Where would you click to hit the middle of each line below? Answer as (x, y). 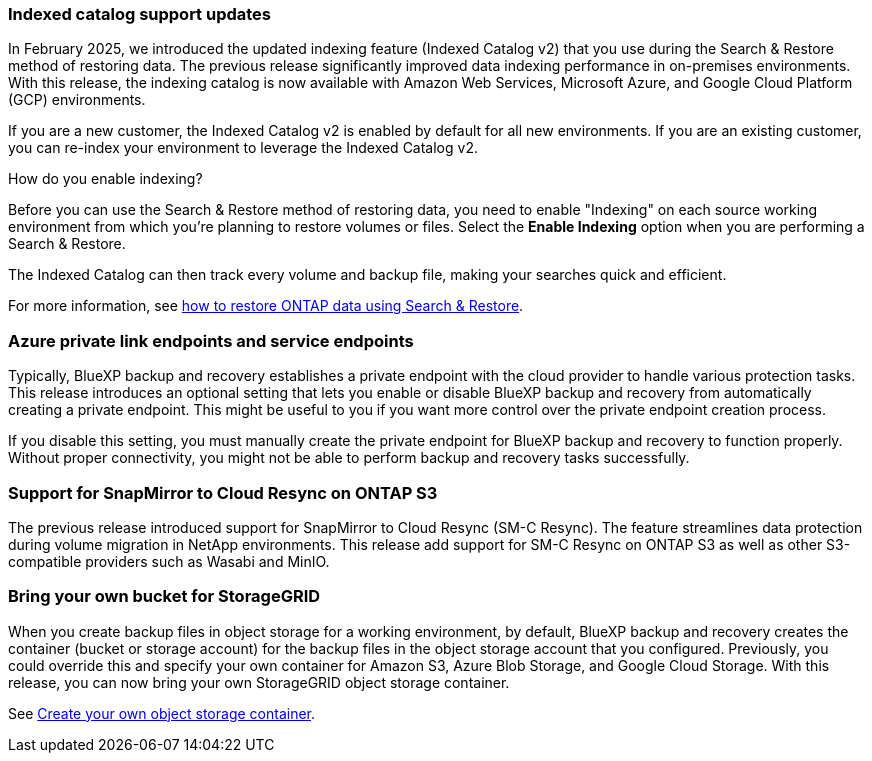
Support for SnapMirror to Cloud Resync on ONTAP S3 (223, 492)
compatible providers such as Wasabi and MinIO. (169, 561)
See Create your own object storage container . (162, 713)
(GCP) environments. (77, 100)
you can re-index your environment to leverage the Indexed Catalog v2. (243, 148)
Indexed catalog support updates (140, 14)
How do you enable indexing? (105, 179)
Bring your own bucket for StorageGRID (164, 596)
